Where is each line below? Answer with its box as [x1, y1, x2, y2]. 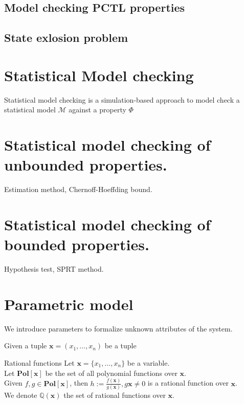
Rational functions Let [4, 358, 75, 368]
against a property [69, 104, 126, 115]
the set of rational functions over [63, 389, 166, 400]
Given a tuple [4, 340, 47, 351]
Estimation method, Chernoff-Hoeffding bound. [4, 184, 152, 195]
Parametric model [4, 293, 134, 314]
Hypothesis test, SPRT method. [4, 264, 104, 274]
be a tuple [104, 340, 137, 351]
